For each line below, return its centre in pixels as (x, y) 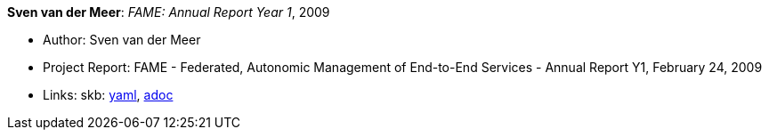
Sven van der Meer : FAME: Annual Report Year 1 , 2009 (169, 12)
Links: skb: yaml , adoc (108, 95)
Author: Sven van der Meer (122, 40)
